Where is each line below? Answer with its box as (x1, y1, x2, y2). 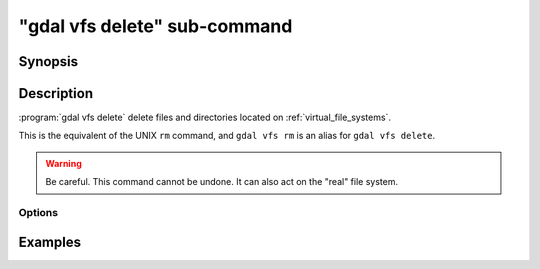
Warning (45, 157, 82, 169)
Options (18, 206, 59, 220)
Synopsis (18, 53, 79, 70)
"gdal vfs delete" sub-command (18, 15, 293, 37)
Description (18, 85, 94, 102)
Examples (18, 233, 82, 250)
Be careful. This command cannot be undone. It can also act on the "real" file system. (45, 176, 399, 188)
